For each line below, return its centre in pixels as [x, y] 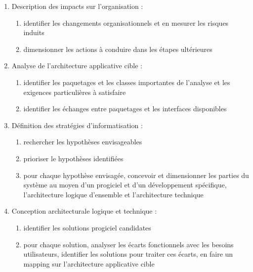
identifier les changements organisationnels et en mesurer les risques [126, 23]
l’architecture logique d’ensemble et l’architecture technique [113, 194]
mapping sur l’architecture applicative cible [89, 263]
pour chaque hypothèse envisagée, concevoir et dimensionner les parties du [136, 175]
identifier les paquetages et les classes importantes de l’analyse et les [127, 82]
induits [34, 32]
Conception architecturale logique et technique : [84, 211]
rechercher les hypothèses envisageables [83, 142]
